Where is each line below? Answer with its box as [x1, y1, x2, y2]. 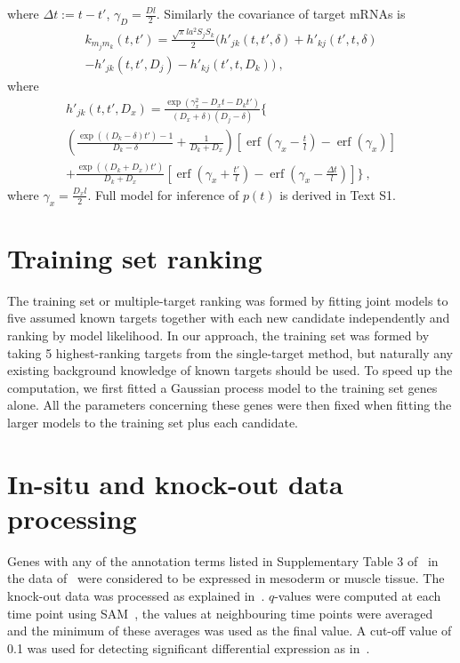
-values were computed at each [274, 586, 441, 604]
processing [7, 499, 137, 536]
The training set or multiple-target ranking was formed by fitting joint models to [7, 291, 448, 309]
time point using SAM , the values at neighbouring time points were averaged [7, 603, 433, 622]
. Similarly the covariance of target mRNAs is [156, 4, 406, 22]
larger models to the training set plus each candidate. [7, 412, 299, 431]
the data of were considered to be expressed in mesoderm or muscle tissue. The [7, 569, 445, 587]
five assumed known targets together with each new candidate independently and [7, 308, 450, 327]
